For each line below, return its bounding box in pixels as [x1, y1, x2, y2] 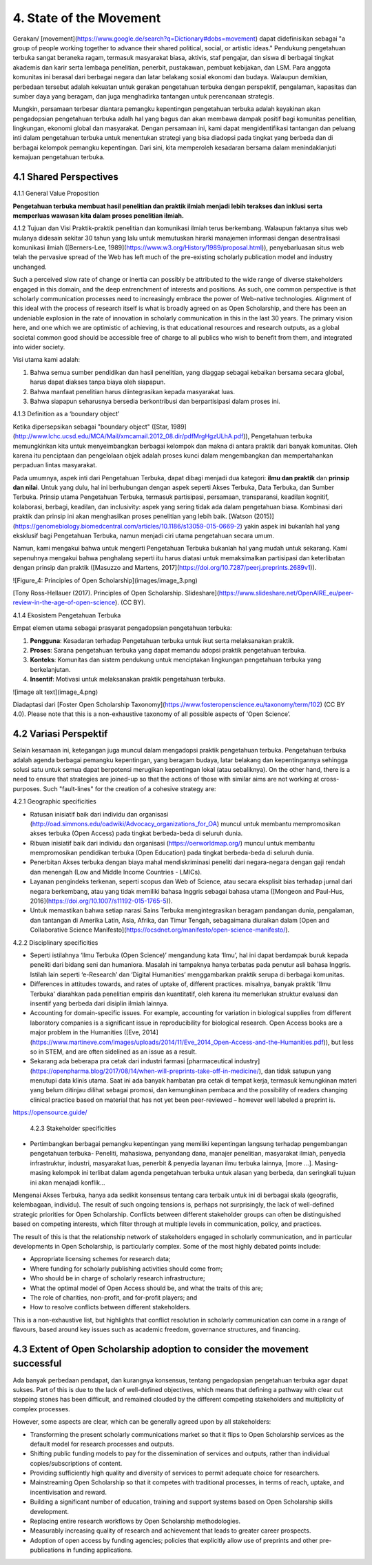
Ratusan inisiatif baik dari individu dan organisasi [30, 810, 169, 818]
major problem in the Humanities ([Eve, [30, 1028, 141, 1036]
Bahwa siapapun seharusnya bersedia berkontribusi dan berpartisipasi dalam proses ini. [30, 397, 280, 405]
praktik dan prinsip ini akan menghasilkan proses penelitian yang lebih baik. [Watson [12, 512, 253, 520]
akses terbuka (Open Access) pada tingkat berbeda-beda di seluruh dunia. [30, 829, 243, 837]
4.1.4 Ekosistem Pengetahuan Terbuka [12, 611, 121, 620]
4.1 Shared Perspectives [12, 171, 118, 183]
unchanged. [12, 263, 48, 271]
